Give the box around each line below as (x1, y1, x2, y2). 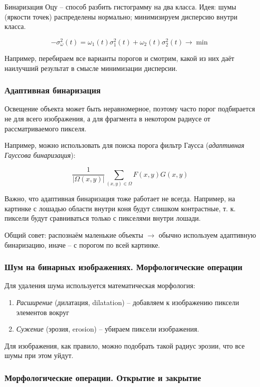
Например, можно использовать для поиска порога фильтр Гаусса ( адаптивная (4, 140, 245, 150)
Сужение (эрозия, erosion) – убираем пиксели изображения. (16, 324, 199, 334)
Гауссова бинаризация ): (4, 149, 76, 160)
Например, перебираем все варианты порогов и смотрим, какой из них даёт (4, 53, 235, 63)
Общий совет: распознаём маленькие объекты (4, 229, 143, 240)
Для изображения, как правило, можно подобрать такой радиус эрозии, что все (4, 340, 245, 351)
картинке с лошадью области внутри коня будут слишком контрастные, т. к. (4, 203, 236, 213)
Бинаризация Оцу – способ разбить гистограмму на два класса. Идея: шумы (4, 1, 237, 11)
